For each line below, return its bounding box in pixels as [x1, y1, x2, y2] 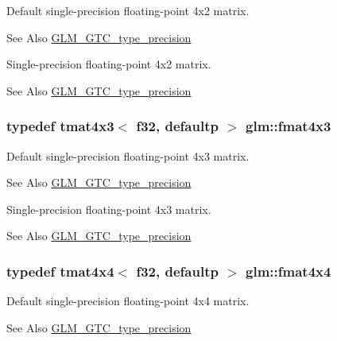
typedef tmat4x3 [6, 116, 114, 136]
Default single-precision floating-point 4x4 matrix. [6, 293, 250, 309]
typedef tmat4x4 [6, 261, 114, 281]
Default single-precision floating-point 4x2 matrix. [6, 2, 250, 18]
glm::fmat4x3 [246, 116, 331, 136]
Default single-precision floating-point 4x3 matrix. [6, 147, 250, 164]
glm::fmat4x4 [246, 261, 331, 281]
